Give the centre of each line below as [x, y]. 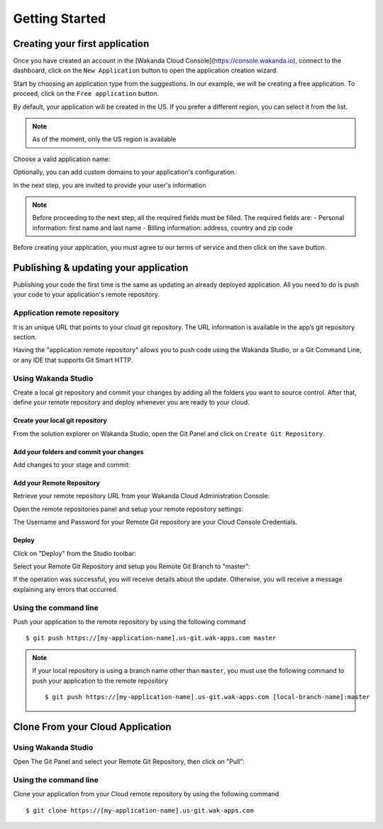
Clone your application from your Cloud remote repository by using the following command [146, 794]
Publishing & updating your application [101, 267]
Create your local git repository [60, 421]
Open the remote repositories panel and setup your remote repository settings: [128, 509]
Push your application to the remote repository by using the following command [129, 622]
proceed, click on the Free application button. [86, 94]
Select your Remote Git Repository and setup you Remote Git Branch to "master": [132, 566]
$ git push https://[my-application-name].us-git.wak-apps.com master [151, 638]
